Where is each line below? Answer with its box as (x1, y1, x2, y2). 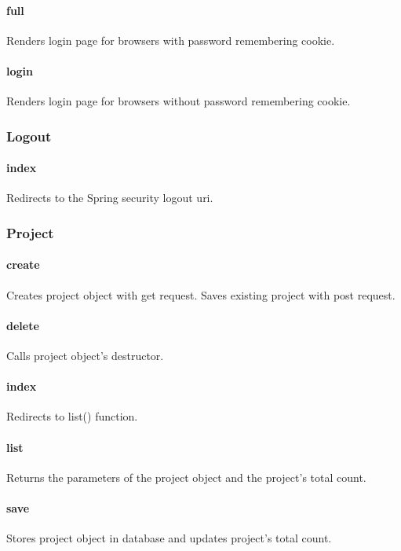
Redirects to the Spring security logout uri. (6, 189, 213, 206)
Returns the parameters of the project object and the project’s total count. (6, 468, 366, 485)
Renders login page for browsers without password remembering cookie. (6, 93, 351, 109)
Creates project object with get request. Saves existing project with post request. (6, 286, 396, 303)
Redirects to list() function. (6, 408, 138, 424)
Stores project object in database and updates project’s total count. (6, 530, 332, 546)
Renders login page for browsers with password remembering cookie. (6, 31, 335, 48)
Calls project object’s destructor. (6, 347, 164, 364)
